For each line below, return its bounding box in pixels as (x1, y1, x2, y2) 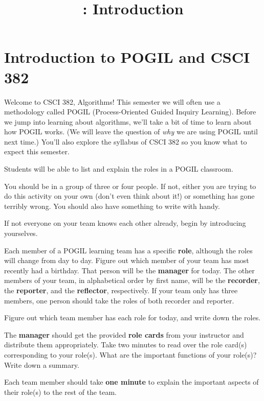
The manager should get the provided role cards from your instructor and (4, 329, 244, 340)
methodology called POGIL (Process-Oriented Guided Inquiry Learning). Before (4, 106, 256, 117)
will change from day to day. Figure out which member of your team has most (4, 255, 249, 266)
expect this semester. (4, 146, 70, 157)
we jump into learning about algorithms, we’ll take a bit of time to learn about (4, 116, 252, 127)
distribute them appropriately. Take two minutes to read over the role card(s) (4, 339, 247, 350)
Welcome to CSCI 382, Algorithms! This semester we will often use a (4, 96, 221, 107)
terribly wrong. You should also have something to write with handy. (4, 200, 220, 211)
